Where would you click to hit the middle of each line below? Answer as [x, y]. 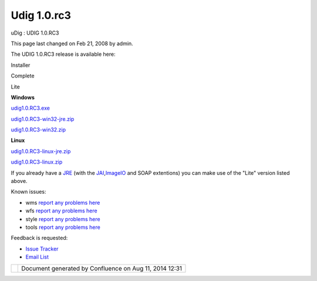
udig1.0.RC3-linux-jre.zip [41, 151]
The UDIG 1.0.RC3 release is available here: [63, 54]
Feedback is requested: [39, 238]
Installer [21, 65]
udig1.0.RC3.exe [30, 108]
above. [19, 181]
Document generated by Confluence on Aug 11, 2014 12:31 [102, 268]
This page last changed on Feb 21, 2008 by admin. [72, 43]
